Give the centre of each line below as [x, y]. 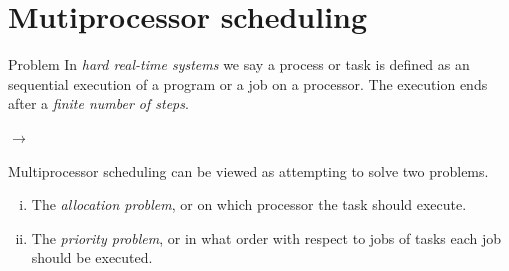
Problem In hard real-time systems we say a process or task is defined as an [239, 64]
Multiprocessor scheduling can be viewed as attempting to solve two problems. [248, 170]
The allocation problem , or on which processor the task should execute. [249, 204]
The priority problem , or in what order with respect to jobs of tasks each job [266, 237]
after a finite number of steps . [98, 103]
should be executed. [92, 257]
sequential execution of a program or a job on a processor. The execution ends [248, 83]
